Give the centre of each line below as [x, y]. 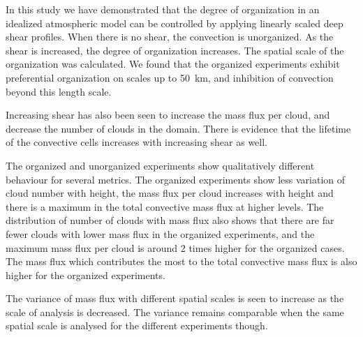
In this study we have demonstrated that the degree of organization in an [163, 9]
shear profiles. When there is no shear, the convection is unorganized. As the [170, 37]
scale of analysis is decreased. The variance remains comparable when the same [175, 312]
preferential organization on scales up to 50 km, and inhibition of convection [170, 77]
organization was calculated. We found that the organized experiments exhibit [173, 64]
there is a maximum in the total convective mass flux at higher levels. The [165, 206]
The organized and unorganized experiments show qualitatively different [160, 165]
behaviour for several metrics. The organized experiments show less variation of [176, 179]
